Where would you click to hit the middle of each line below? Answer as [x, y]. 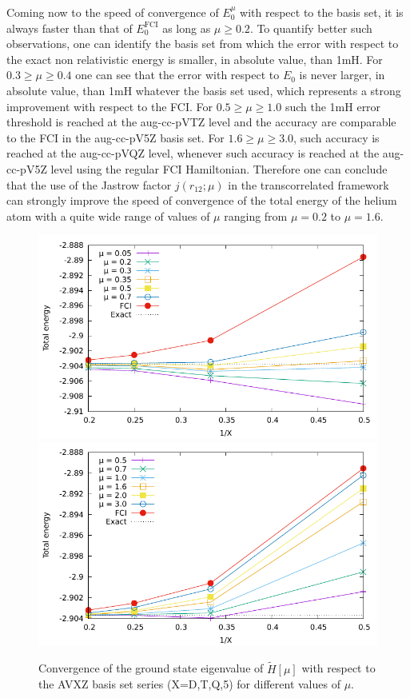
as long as [187, 28]
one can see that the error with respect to [177, 75]
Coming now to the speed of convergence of [113, 12]
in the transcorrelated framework [308, 184]
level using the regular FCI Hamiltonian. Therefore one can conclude [219, 168]
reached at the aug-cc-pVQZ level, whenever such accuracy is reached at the [193, 153]
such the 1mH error [333, 106]
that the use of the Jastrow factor [89, 184]
